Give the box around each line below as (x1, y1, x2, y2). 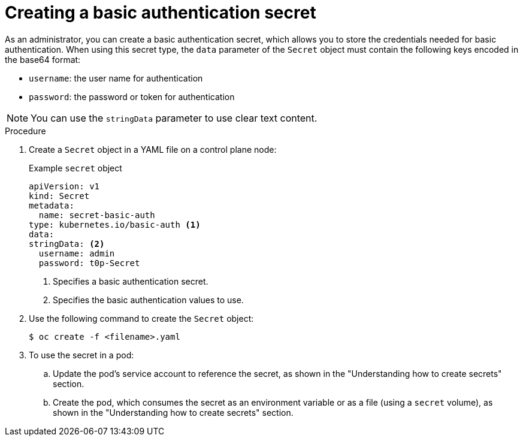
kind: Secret (29, 191, 90, 201)
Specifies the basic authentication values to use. (53, 294, 244, 305)
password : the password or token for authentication (29, 91, 235, 102)
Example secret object (29, 162, 122, 173)
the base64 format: (5, 54, 81, 65)
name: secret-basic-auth (38, 210, 155, 220)
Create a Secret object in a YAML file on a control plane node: (29, 144, 277, 155)
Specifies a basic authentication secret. (53, 276, 208, 286)
